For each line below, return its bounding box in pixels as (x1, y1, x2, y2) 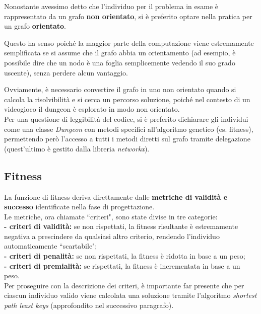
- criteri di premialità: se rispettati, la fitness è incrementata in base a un (4, 260, 240, 271)
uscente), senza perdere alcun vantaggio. (4, 67, 128, 77)
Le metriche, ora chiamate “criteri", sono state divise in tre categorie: (4, 211, 218, 221)
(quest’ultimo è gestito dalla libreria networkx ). (4, 143, 150, 153)
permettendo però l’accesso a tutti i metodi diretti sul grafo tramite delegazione (4, 133, 250, 144)
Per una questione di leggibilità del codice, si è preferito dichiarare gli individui (4, 113, 248, 124)
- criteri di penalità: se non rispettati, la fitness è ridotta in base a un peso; (4, 251, 245, 261)
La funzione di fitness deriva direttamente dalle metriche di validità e (4, 191, 228, 202)
